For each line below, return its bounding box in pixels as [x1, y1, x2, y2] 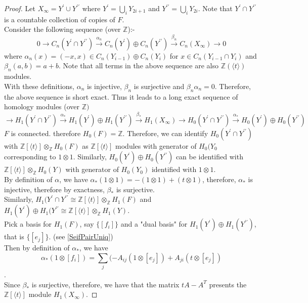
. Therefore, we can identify [122, 127, 208, 138]
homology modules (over [4, 101, 80, 112]
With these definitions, [4, 80, 75, 91]
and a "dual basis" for [120, 219, 188, 229]
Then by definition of [4, 242, 70, 253]
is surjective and [134, 80, 185, 91]
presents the [209, 279, 247, 289]
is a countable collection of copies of [4, 14, 115, 24]
